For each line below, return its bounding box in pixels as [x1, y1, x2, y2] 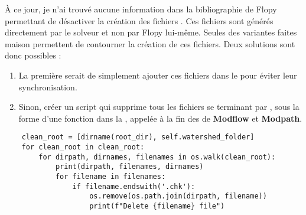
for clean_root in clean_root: [21, 143, 145, 151]
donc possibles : [5, 49, 61, 61]
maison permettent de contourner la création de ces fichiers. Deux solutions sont [5, 37, 295, 50]
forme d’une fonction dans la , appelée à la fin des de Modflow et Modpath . [18, 112, 302, 124]
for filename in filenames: [55, 172, 166, 181]
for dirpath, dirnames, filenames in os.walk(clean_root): [38, 152, 276, 161]
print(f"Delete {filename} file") [89, 201, 225, 210]
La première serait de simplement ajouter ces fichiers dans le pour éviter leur [18, 69, 297, 81]
